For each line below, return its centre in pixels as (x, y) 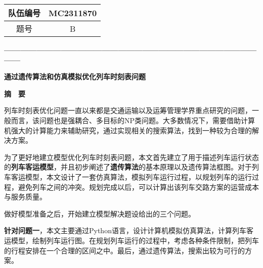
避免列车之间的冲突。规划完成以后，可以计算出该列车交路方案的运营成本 (138, 186)
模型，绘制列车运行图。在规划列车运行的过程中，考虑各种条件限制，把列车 (135, 240)
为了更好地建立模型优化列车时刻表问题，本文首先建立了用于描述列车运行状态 (131, 157)
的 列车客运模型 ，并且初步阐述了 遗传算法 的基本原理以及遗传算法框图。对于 (128, 167)
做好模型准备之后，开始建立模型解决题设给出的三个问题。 (100, 213)
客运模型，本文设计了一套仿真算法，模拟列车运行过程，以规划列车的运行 (131, 176)
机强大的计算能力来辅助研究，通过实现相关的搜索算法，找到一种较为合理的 (128, 130)
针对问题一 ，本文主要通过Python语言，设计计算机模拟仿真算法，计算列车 (125, 230)
